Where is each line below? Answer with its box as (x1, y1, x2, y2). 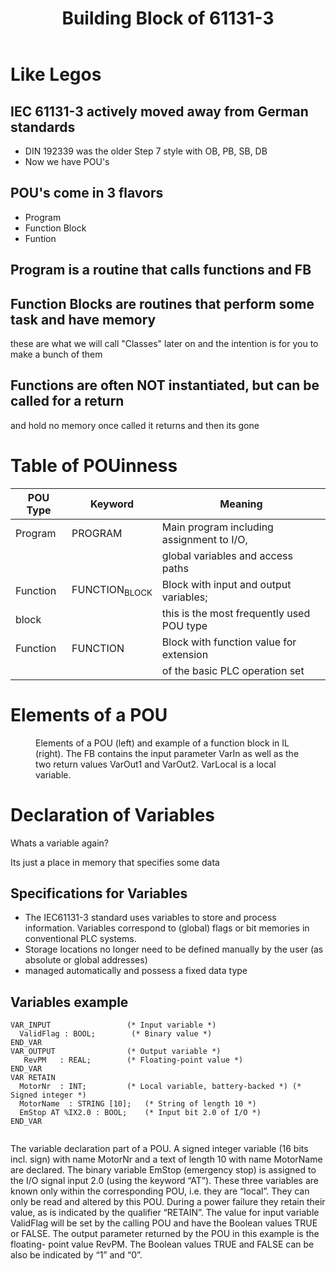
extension (161, 647, 209, 661)
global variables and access (161, 548, 293, 562)
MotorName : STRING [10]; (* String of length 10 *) (19, 1099, 257, 1109)
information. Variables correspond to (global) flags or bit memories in (24, 922, 310, 934)
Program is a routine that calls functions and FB (10, 262, 312, 279)
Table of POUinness (10, 455, 178, 477)
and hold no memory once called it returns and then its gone (10, 419, 260, 431)
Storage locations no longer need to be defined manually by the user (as (24, 943, 324, 956)
